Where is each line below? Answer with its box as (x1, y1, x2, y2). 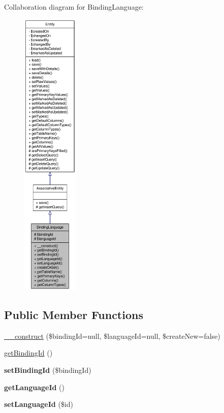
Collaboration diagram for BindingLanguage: (4, 2, 144, 12)
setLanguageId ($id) (4, 399, 73, 409)
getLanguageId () (4, 382, 65, 392)
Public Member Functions (4, 306, 143, 322)
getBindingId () (4, 347, 53, 358)
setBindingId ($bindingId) (4, 364, 91, 375)
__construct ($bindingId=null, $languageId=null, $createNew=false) (4, 330, 220, 341)
